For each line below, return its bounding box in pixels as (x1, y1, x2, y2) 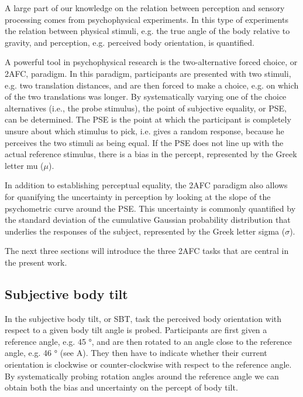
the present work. (5, 256, 67, 268)
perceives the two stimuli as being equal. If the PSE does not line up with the (5, 136, 284, 148)
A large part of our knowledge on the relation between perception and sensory (5, 2, 285, 13)
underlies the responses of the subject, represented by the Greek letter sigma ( (5, 225, 285, 237)
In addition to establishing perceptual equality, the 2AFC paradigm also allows (5, 179, 288, 191)
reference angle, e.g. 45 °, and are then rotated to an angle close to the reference (5, 335, 292, 347)
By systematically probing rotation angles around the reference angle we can (5, 369, 279, 382)
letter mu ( (5, 159, 44, 171)
